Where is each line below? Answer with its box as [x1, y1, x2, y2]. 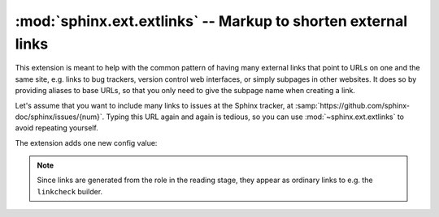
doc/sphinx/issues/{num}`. [15, 112, 105, 121]
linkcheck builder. [37, 186, 103, 196]
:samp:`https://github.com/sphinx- [294, 100, 411, 110]
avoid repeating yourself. [15, 123, 99, 133]
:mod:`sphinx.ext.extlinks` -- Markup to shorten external [15, 12, 408, 30]
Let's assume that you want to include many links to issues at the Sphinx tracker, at [15, 100, 294, 110]
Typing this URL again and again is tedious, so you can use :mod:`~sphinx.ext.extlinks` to [106, 112, 405, 121]
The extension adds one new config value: [15, 138, 158, 147]
